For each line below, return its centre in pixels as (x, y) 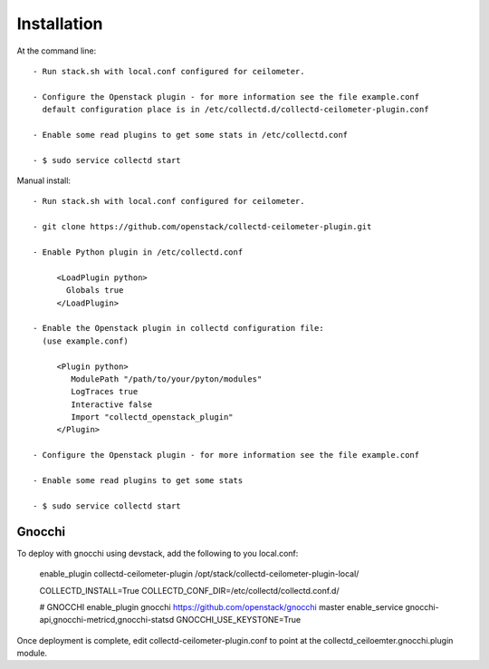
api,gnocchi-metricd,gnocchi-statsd (107, 620)
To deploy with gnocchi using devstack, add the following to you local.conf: (158, 553)
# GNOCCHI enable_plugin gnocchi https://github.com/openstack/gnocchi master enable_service (221, 606)
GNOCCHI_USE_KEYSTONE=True (239, 620)
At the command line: (57, 51)
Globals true (95, 291)
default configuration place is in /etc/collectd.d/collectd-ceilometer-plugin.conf (235, 110)
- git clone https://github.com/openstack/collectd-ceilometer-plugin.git (202, 227)
